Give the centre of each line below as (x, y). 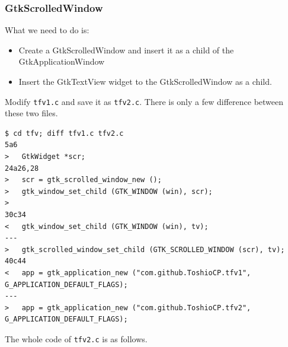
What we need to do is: (47, 30)
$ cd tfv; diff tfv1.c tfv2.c (64, 133)
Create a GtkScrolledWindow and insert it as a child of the (126, 50)
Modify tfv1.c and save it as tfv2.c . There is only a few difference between (144, 101)
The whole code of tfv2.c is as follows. (76, 338)
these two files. (31, 113)
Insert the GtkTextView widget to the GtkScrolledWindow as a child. (145, 81)
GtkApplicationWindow (62, 61)
